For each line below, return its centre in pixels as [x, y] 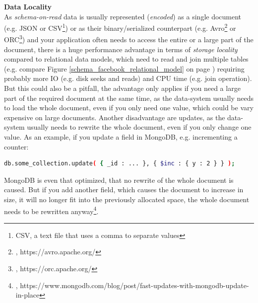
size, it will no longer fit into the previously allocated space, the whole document [127, 199]
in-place [28, 295]
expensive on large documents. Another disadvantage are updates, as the [115, 117]
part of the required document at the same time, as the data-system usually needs [129, 98]
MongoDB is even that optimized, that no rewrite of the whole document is [119, 180]
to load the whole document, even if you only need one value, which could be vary [129, 108]
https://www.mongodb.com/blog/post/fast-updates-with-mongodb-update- [134, 285]
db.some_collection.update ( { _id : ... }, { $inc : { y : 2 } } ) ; [120, 164]
